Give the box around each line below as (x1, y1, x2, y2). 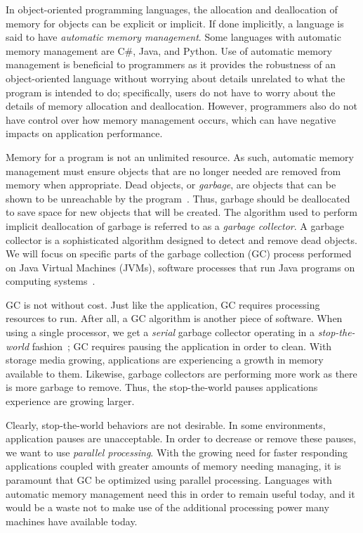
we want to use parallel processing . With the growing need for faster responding (6, 444, 348, 459)
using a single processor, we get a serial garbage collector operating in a (6, 325, 315, 340)
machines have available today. (6, 513, 138, 528)
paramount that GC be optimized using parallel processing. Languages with (6, 473, 332, 487)
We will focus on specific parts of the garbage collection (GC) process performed (6, 246, 352, 261)
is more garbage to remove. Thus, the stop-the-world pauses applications (6, 380, 318, 394)
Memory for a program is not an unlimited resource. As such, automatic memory (6, 149, 355, 164)
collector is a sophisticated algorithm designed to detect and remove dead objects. (6, 232, 357, 247)
